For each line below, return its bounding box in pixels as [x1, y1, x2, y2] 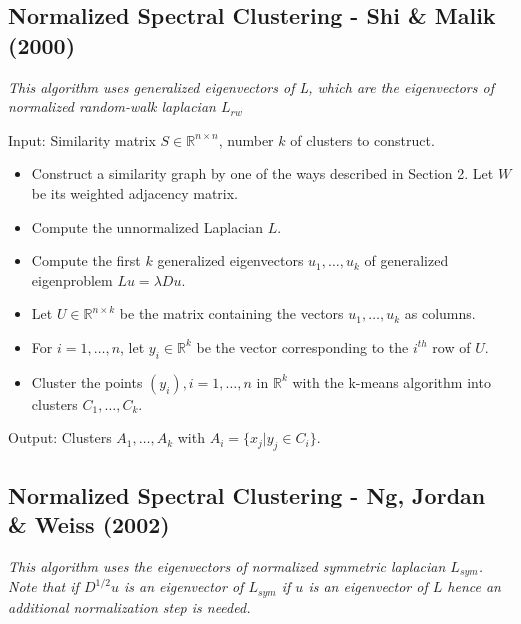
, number [218, 129, 274, 150]
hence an [447, 576, 501, 597]
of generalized [364, 250, 449, 271]
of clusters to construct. [290, 129, 435, 150]
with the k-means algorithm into [292, 371, 491, 392]
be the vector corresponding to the [196, 336, 409, 357]
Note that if [8, 576, 79, 597]
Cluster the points [31, 371, 143, 392]
